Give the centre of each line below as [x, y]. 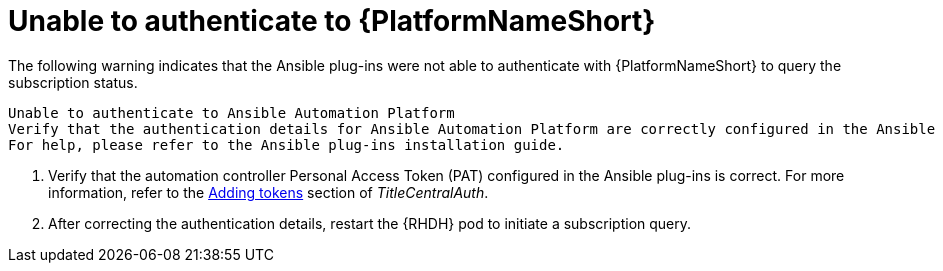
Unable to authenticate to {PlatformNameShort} [332, 21]
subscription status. [73, 82]
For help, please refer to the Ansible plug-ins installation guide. [286, 144]
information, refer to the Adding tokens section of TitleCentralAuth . [268, 192]
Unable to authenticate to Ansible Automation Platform [231, 112]
